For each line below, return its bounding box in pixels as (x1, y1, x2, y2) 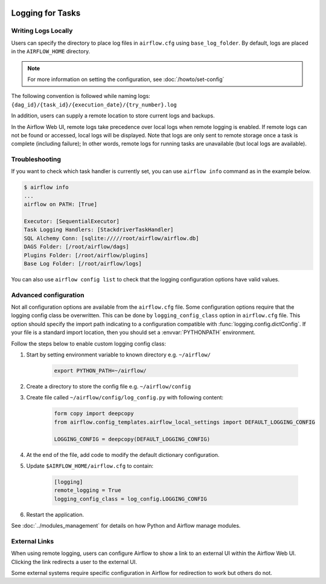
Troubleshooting (11, 155, 62, 163)
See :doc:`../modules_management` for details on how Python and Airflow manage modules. (11, 522, 241, 530)
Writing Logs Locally (11, 27, 73, 35)
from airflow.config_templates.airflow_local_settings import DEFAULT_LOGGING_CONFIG (54, 418, 315, 425)
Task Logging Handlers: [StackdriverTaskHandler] (24, 226, 174, 233)
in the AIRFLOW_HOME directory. (11, 48, 91, 55)
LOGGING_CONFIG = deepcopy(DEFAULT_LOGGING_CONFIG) (54, 436, 211, 442)
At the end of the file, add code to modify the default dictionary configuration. (26, 451, 220, 458)
